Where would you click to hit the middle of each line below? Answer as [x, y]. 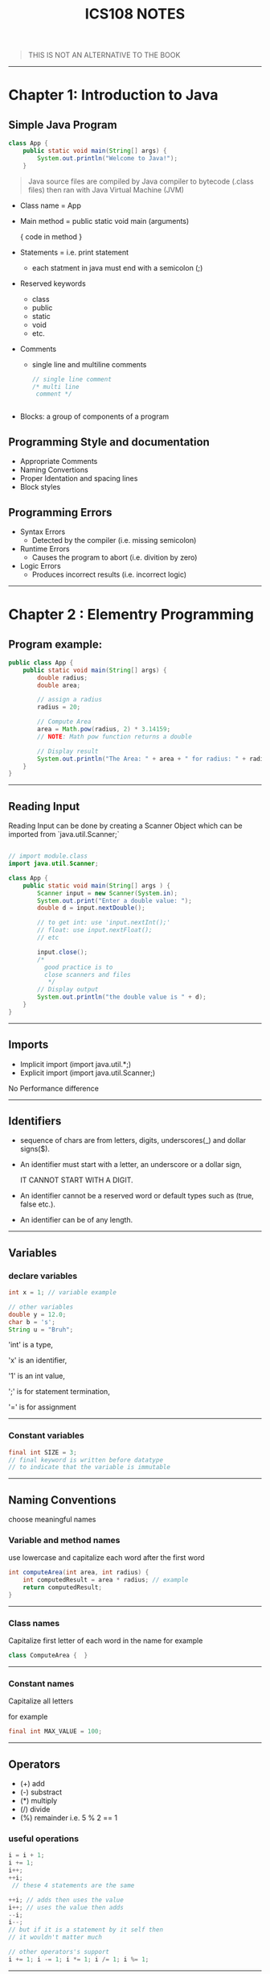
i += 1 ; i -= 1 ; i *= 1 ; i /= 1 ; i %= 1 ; [79, 1959]
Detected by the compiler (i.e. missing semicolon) [114, 540]
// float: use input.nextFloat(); [95, 930]
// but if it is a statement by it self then [86, 1930]
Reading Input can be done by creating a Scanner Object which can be [125, 826]
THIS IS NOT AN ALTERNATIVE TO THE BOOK [104, 55]
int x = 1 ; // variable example [62, 1293]
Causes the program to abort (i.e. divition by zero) [115, 557]
